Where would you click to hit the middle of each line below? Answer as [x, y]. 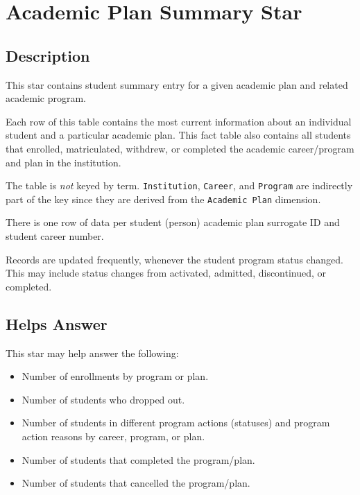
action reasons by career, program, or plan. [113, 436]
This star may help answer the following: [92, 353]
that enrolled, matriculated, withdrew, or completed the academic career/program [180, 148]
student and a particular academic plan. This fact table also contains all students [178, 135]
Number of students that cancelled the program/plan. [136, 483]
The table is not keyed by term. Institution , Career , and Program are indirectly [179, 185]
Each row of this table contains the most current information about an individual [179, 121]
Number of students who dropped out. [103, 399]
